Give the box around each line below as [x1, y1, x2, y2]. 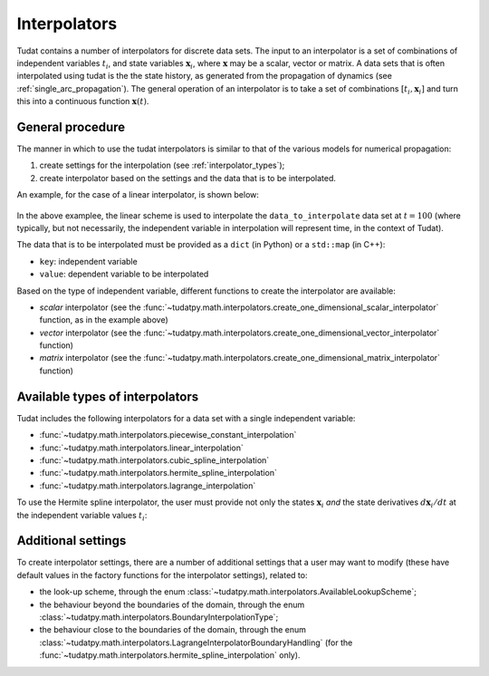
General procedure [16, 119, 126, 135]
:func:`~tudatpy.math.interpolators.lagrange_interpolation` [39, 480, 256, 491]
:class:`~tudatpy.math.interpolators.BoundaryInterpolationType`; [39, 612, 279, 623]
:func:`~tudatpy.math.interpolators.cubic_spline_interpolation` [39, 454, 270, 466]
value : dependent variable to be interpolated [39, 268, 209, 280]
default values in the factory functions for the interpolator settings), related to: [16, 569, 308, 580]
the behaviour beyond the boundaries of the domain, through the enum [39, 599, 305, 610]
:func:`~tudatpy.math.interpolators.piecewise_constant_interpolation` [39, 430, 297, 440]
